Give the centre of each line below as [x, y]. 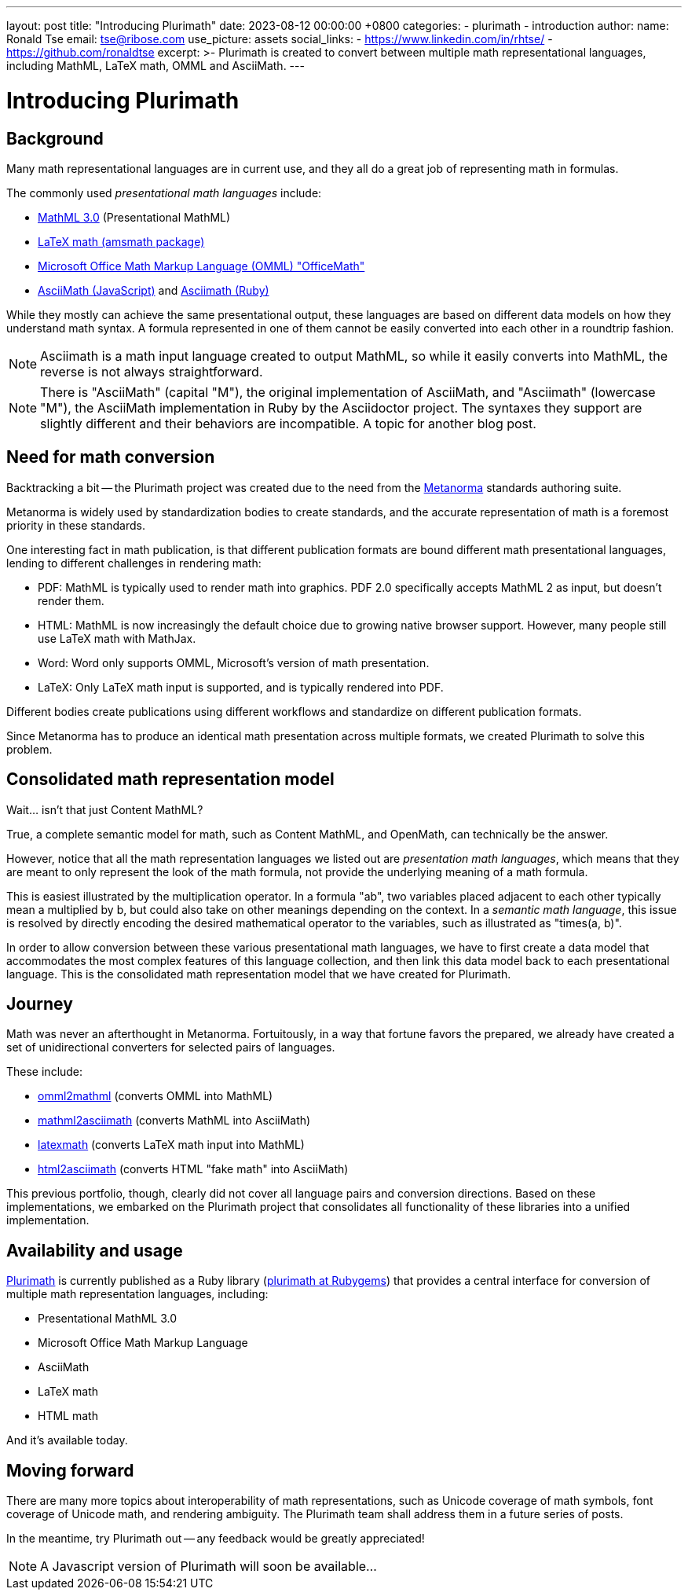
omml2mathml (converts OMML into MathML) [156, 1096]
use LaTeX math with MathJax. [117, 638]
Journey [40, 1004]
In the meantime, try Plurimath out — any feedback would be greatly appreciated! [216, 1539]
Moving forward [70, 1470]
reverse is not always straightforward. [152, 371]
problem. [29, 749]
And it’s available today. [67, 1440]
